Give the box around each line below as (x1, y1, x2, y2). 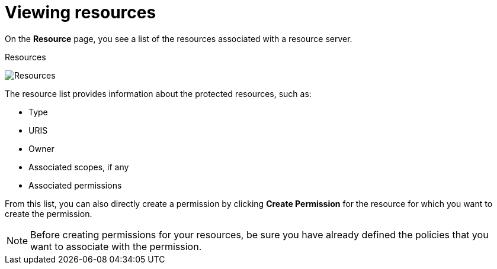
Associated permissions (28, 180, 122, 190)
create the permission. (5, 208, 92, 219)
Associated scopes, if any (28, 161, 129, 172)
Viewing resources (5, 2, 156, 22)
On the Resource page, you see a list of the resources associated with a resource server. (5, 33, 352, 44)
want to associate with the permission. (30, 240, 202, 252)
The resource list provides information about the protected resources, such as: (5, 88, 312, 99)
